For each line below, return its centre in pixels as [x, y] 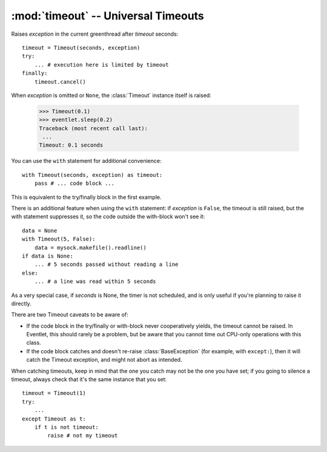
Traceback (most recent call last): [94, 128]
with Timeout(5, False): [59, 239]
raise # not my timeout [83, 436]
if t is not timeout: [67, 427]
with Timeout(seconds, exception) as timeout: [92, 175]
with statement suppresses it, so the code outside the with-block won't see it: [108, 217]
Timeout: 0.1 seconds [71, 145]
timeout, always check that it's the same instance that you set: [89, 379]
